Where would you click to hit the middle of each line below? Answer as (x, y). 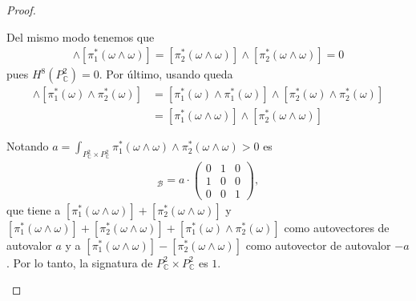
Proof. (21, 10)
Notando (28, 146)
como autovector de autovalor (318, 245)
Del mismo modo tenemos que (81, 36)
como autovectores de (337, 227)
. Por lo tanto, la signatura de (80, 262)
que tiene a (34, 209)
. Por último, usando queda (166, 74)
